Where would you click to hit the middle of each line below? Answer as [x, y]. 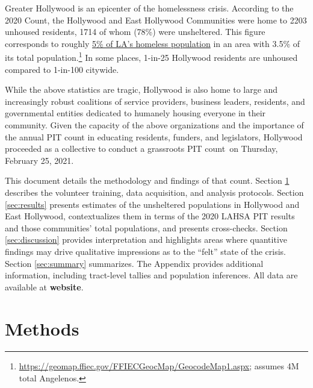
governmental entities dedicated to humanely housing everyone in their [135, 113]
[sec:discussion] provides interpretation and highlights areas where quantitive [146, 239]
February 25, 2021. [39, 160]
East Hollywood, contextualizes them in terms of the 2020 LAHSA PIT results [150, 216]
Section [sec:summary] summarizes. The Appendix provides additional [134, 263]
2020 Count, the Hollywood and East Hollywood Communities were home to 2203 [156, 20]
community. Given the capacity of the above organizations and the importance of [154, 125]
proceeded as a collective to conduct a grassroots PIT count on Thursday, [141, 149]
